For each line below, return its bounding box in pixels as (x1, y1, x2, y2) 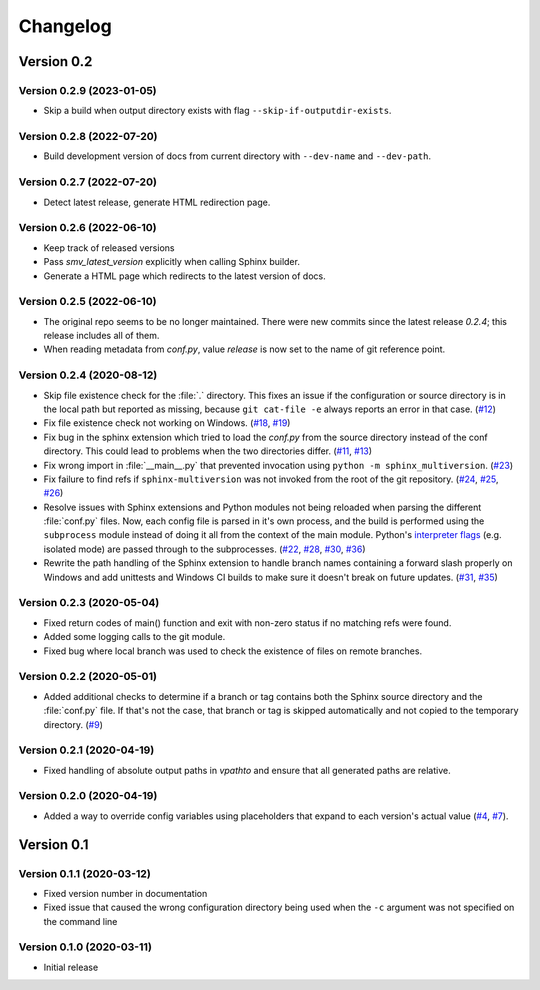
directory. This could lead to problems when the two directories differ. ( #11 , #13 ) (43, 445, 373, 457)
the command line (43, 915, 118, 927)
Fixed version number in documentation (43, 887, 208, 899)
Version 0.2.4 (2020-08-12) (18, 368, 158, 382)
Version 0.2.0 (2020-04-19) (18, 789, 158, 803)
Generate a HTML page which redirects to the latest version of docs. (43, 270, 326, 282)
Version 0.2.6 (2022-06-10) (18, 221, 157, 235)
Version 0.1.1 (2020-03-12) (18, 866, 152, 880)
